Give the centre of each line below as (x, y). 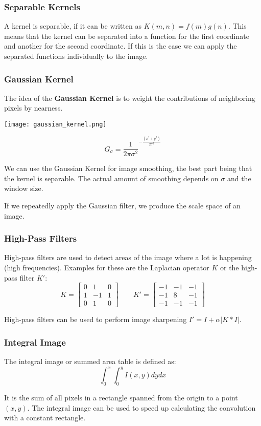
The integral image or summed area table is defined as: (90, 361)
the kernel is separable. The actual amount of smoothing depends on (111, 178)
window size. (24, 188)
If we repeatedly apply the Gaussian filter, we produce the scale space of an (122, 206)
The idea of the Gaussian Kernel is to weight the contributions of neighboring (130, 98)
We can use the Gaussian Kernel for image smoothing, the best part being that (128, 168)
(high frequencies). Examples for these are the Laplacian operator (107, 268)
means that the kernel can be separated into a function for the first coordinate (127, 36)
